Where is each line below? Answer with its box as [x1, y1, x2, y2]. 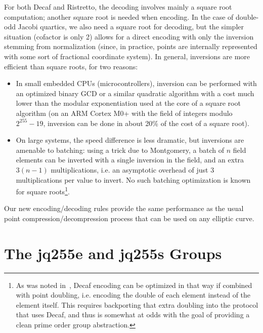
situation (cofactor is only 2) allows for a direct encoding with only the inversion [4, 31, 254, 41]
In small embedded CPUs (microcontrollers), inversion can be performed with [16, 78, 257, 89]
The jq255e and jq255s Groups [4, 242, 222, 263]
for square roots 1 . [16, 185, 70, 196]
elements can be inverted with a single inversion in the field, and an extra [16, 154, 244, 165]
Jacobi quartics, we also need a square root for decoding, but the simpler [18, 21, 244, 32]
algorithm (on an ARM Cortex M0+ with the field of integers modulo [16, 107, 233, 118]
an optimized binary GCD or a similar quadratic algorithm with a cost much [16, 88, 254, 98]
